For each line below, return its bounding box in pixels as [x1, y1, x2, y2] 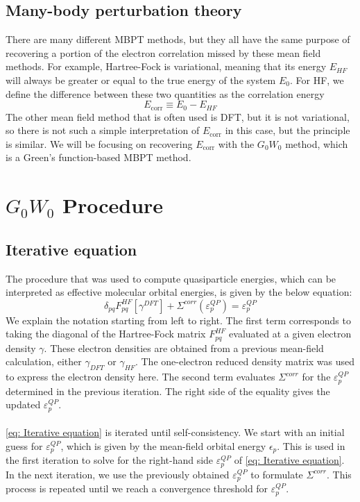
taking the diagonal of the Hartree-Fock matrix [6, 326, 206, 341]
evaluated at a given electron [229, 326, 352, 341]
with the [218, 136, 255, 151]
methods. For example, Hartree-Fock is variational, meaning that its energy [6, 59, 327, 74]
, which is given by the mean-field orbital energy [60, 438, 266, 453]
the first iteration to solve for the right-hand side [6, 453, 214, 467]
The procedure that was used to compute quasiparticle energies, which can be [6, 271, 336, 285]
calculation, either [6, 354, 82, 369]
